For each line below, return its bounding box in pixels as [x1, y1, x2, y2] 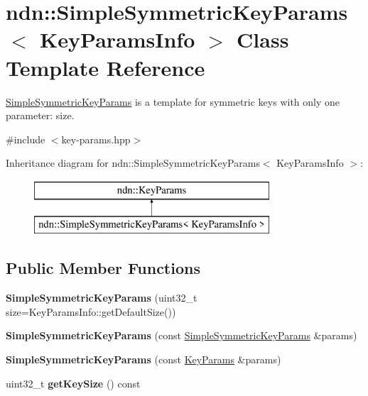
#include [6, 131, 45, 146]
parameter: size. [6, 108, 75, 123]
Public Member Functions [6, 257, 200, 279]
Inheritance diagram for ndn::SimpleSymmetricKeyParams [6, 155, 260, 170]
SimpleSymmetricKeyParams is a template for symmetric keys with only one [6, 94, 340, 109]
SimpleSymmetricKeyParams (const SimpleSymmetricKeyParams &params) [6, 328, 357, 343]
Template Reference [6, 53, 205, 82]
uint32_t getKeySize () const [6, 375, 141, 390]
